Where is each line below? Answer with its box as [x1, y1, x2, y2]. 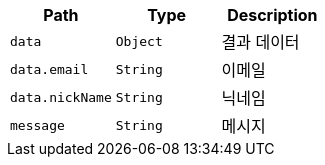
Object [115, 33, 163, 49]
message [10, 117, 65, 133]
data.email [10, 61, 89, 77]
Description [227, 5, 318, 25]
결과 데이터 [221, 32, 300, 52]
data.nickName [10, 89, 112, 105]
